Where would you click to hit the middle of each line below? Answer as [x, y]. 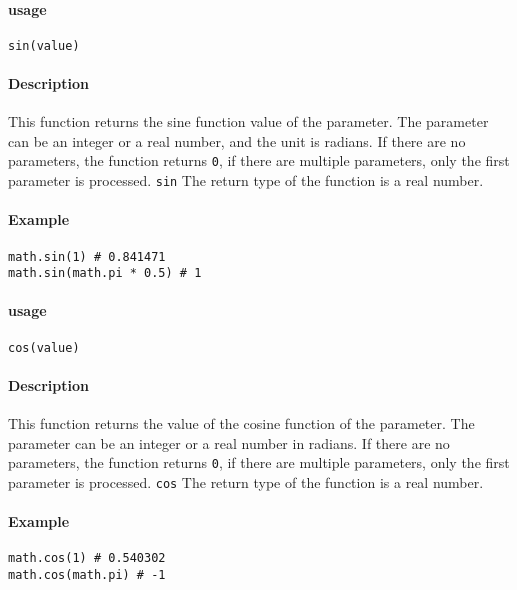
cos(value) [44, 347]
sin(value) [44, 45]
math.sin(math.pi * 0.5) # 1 [105, 273]
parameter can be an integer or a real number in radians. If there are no [229, 442]
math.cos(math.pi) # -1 [87, 575]
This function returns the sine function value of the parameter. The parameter [248, 121]
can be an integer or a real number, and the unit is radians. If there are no [237, 140]
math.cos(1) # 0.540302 [87, 558]
